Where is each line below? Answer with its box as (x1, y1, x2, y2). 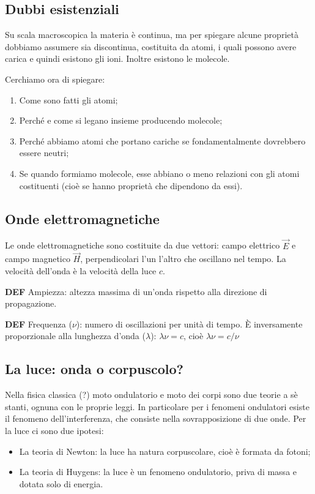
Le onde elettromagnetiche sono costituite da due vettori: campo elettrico (5, 239, 280, 252)
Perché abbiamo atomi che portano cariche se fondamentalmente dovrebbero (19, 134, 306, 147)
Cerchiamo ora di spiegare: (5, 72, 105, 85)
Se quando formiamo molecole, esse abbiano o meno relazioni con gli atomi (19, 167, 300, 179)
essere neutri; (19, 146, 69, 159)
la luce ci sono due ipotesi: (5, 424, 104, 436)
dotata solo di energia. (19, 477, 103, 490)
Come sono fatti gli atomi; (19, 93, 118, 106)
